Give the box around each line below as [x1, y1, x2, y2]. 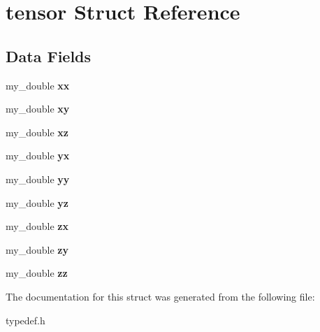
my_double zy [6, 242, 68, 257]
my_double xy [6, 101, 70, 116]
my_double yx [6, 148, 70, 163]
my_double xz [6, 124, 68, 139]
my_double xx [6, 78, 70, 92]
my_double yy [6, 171, 70, 186]
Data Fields [6, 45, 92, 66]
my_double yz [6, 195, 68, 210]
